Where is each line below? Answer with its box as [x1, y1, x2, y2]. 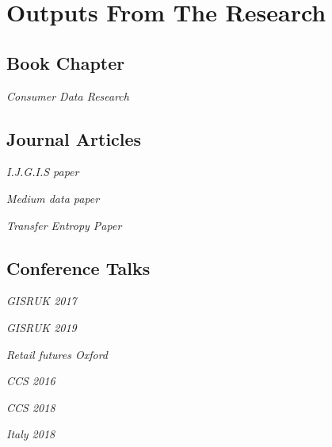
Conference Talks [6, 255, 151, 280]
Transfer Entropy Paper [6, 216, 122, 233]
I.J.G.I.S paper [6, 163, 79, 180]
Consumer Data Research [6, 87, 129, 104]
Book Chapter [6, 50, 125, 74]
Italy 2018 [6, 426, 55, 442]
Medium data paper [6, 189, 100, 206]
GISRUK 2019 [6, 319, 77, 335]
